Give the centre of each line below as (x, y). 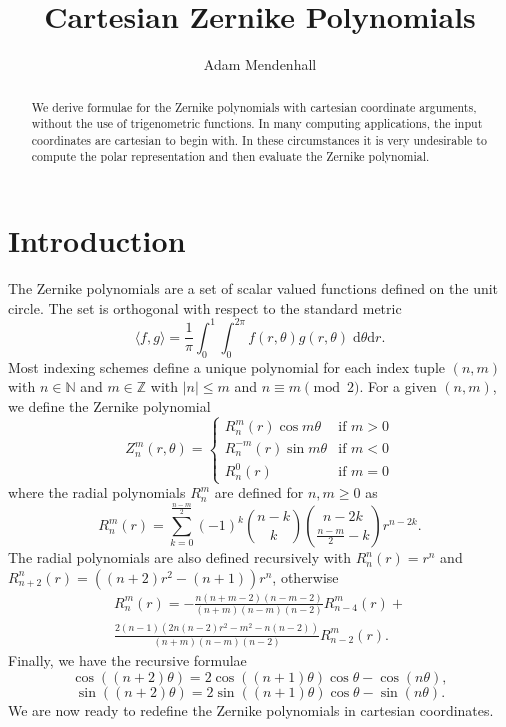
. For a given (398, 386)
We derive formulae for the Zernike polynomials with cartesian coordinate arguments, (254, 106)
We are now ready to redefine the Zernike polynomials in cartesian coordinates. (251, 709)
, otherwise (305, 576)
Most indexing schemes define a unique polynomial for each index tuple (227, 366)
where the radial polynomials (97, 492)
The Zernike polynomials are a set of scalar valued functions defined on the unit (253, 288)
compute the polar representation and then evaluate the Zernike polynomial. (230, 156)
